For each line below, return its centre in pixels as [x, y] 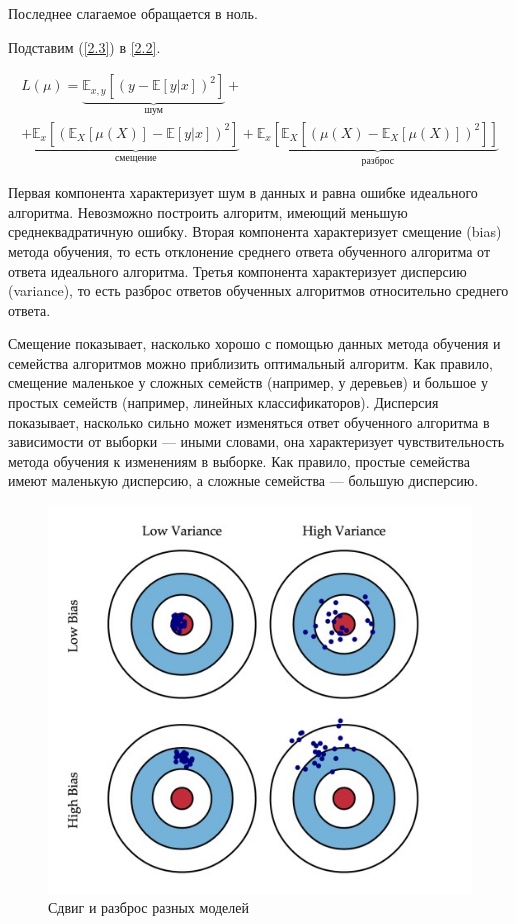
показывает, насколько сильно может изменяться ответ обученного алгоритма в [249, 421]
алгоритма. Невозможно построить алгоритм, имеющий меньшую [208, 211]
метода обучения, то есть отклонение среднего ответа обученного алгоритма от [249, 250]
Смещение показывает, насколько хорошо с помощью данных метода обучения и [254, 343]
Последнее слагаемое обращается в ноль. [133, 13]
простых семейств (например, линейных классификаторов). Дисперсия [223, 402]
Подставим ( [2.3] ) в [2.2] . [84, 46]
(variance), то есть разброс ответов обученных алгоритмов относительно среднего [258, 290]
